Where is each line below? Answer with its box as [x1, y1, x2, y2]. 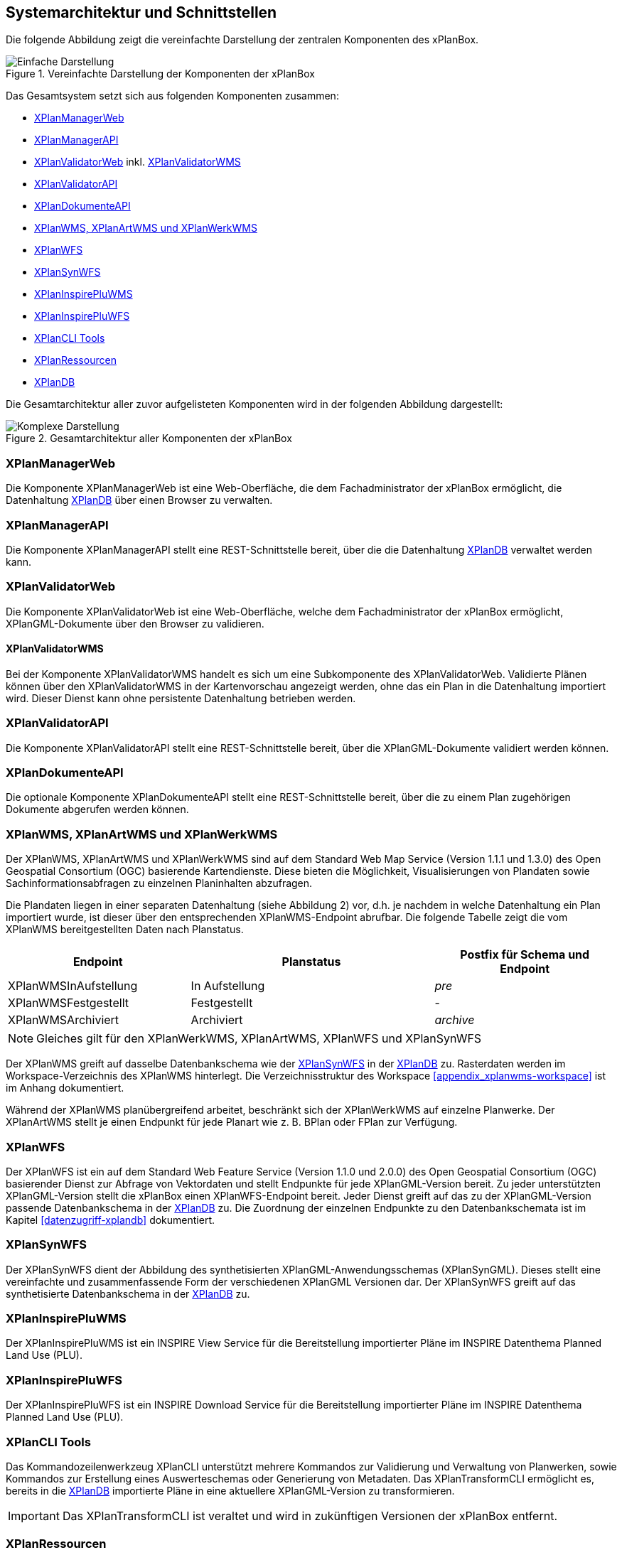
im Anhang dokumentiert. [6, 1082, 124, 1094]
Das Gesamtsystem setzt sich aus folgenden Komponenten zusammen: [6, 90, 339, 102]
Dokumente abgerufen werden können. [6, 803, 189, 816]
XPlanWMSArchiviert [8, 1013, 119, 1028]
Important [8, 1508, 60, 1523]
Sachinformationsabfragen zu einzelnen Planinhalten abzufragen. [6, 877, 313, 890]
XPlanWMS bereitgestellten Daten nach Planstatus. [6, 923, 244, 936]
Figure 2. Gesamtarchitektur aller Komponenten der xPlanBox [6, 432, 292, 445]
